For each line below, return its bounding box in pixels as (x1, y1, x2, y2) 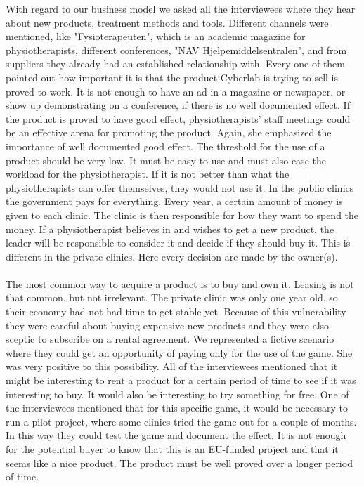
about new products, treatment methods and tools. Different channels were (6, 15, 329, 29)
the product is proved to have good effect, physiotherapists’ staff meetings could (6, 111, 351, 126)
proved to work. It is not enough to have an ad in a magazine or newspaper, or (6, 84, 346, 98)
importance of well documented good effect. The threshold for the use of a (6, 138, 325, 153)
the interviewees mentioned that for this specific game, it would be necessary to (6, 400, 348, 415)
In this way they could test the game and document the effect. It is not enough (6, 428, 346, 442)
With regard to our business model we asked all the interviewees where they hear (6, 1, 356, 15)
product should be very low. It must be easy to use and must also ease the (6, 152, 326, 167)
